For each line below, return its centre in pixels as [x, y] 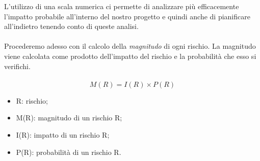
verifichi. [17, 66]
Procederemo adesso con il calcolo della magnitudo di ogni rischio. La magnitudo [130, 46]
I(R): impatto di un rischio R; [63, 134]
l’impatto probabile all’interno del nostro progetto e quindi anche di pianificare [127, 16]
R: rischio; [32, 100]
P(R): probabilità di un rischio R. [69, 152]
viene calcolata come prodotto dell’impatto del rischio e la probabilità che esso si [130, 56]
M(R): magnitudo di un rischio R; [69, 118]
